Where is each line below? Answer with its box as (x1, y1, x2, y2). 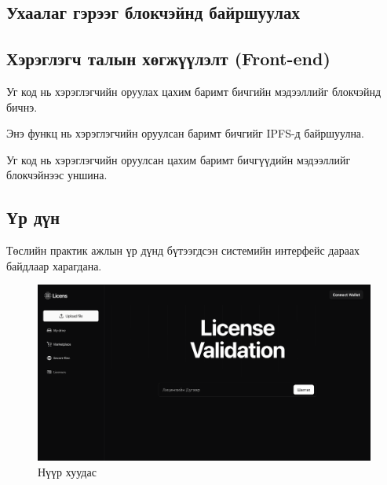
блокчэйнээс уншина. (6, 167, 108, 183)
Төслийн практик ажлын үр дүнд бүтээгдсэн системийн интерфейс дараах (6, 242, 360, 259)
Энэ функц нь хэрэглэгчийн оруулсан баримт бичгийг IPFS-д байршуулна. (6, 125, 364, 141)
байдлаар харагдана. (6, 257, 102, 274)
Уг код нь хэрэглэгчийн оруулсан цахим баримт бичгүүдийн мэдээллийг (6, 151, 351, 167)
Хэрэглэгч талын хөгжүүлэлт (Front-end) (6, 46, 330, 71)
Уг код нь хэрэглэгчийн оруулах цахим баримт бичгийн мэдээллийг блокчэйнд (6, 83, 382, 99)
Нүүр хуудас (38, 463, 97, 479)
